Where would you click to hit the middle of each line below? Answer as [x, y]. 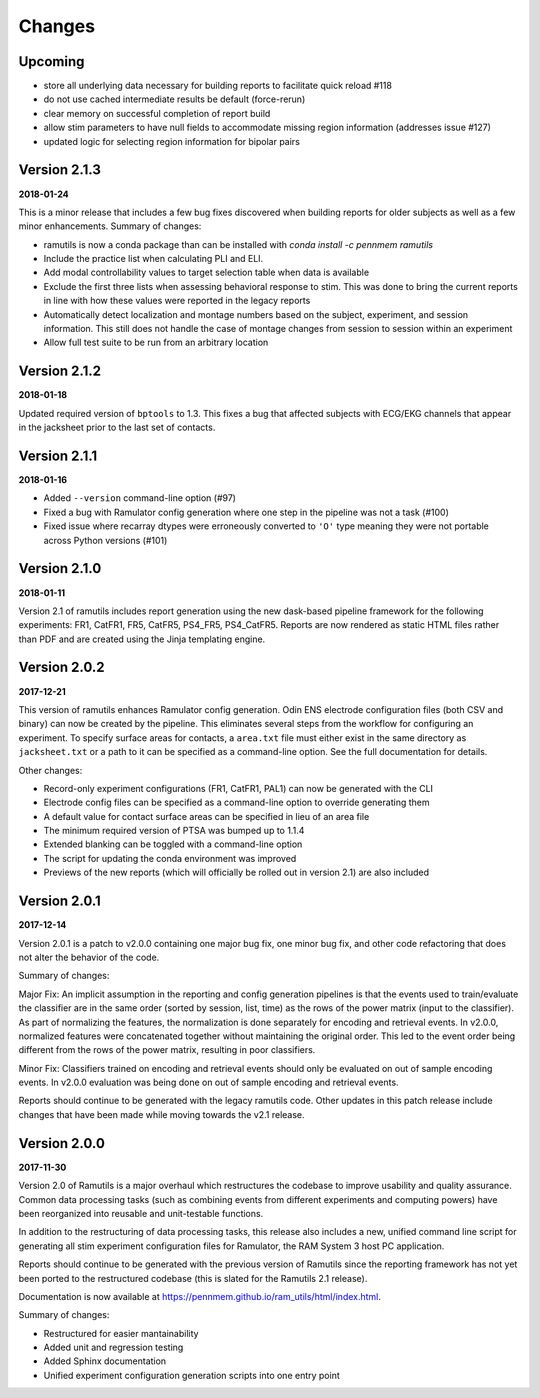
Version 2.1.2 [60, 371]
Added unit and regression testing [113, 1347]
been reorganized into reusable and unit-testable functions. [141, 1213]
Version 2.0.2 [61, 667]
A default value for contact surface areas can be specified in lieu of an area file [206, 816]
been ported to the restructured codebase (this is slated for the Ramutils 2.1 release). [193, 1278]
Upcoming [51, 61]
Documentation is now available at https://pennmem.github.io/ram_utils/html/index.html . [200, 1296]
